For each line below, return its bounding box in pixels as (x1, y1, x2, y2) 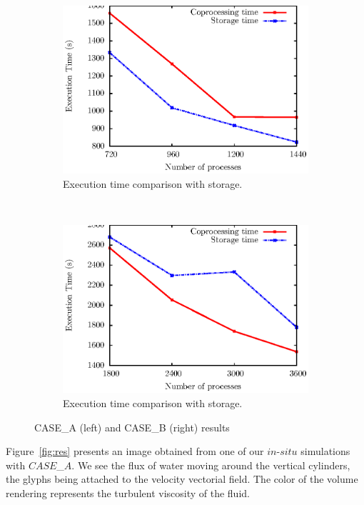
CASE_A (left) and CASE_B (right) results (34, 419, 230, 434)
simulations (300, 444, 350, 459)
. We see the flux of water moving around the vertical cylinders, (71, 457, 350, 472)
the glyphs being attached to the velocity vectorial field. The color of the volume (6, 471, 358, 486)
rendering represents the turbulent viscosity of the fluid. (6, 486, 250, 501)
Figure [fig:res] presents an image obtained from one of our (6, 444, 264, 459)
